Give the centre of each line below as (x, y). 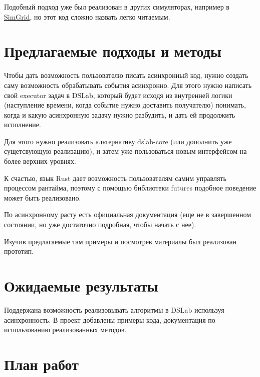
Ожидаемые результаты (81, 286)
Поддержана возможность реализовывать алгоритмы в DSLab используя (114, 309)
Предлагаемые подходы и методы (113, 51)
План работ (41, 364)
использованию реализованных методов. (65, 329)
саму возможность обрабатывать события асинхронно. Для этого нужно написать (128, 85)
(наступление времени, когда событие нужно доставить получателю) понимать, (125, 105)
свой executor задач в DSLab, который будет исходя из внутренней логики (118, 95)
